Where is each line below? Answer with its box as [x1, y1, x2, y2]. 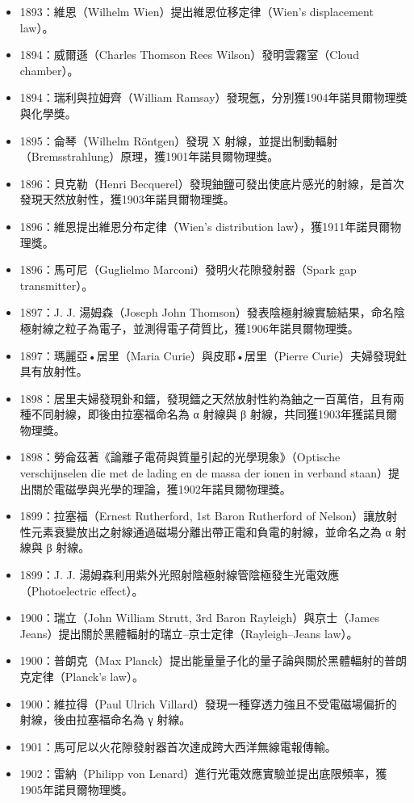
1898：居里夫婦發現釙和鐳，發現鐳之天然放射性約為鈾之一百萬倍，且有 [19, 389, 393, 406]
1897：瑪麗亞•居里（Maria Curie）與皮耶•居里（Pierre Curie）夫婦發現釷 [19, 347, 407, 364]
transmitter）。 [19, 276, 94, 293]
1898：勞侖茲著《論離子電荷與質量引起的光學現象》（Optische [19, 448, 341, 465]
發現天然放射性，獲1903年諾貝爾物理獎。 [19, 191, 235, 208]
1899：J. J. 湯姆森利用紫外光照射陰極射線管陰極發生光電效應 [19, 566, 340, 583]
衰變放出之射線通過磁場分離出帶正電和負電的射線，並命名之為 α [53, 523, 391, 540]
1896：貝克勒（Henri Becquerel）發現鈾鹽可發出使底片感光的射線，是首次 [19, 174, 404, 191]
